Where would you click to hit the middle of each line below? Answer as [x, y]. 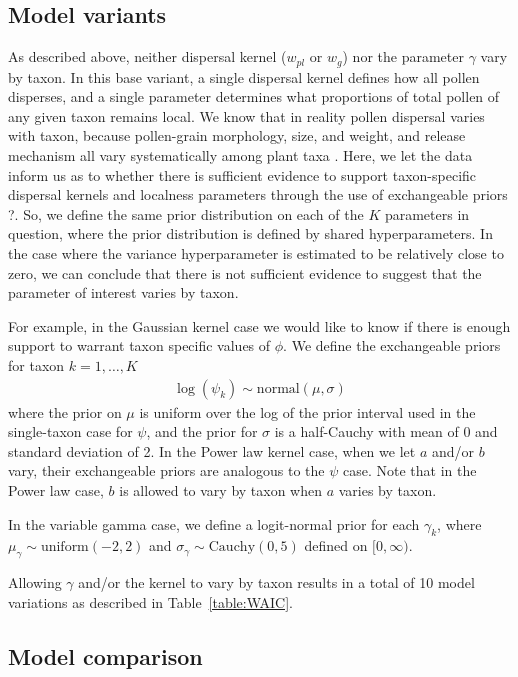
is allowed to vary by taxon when [221, 489]
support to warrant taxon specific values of [139, 345]
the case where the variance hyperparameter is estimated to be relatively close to [256, 253]
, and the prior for [202, 431]
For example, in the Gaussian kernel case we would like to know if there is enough [259, 325]
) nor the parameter [403, 56]
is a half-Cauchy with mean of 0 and [386, 431]
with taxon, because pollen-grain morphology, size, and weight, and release [237, 135]
